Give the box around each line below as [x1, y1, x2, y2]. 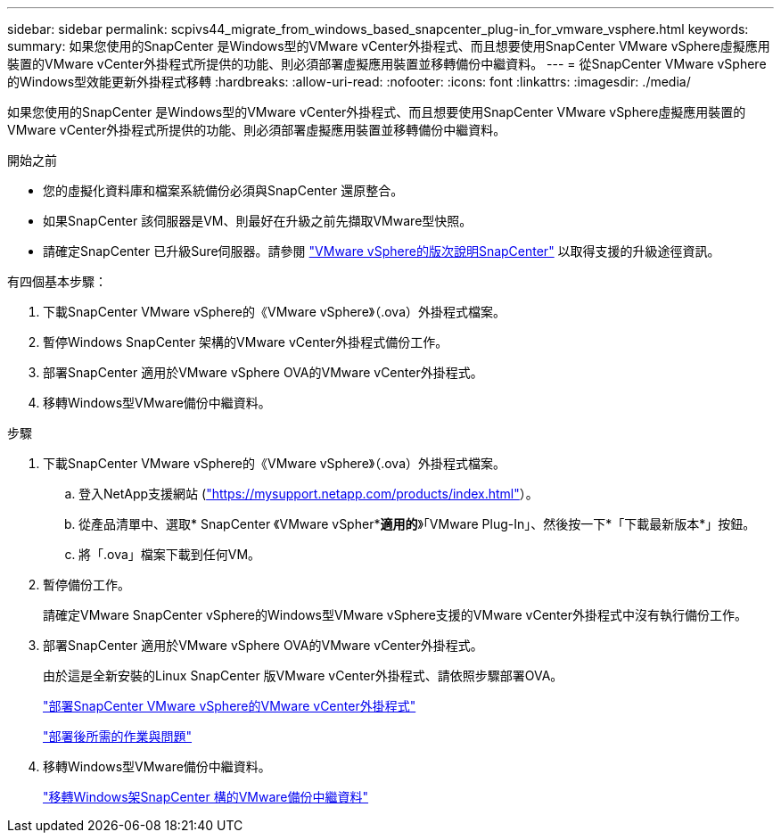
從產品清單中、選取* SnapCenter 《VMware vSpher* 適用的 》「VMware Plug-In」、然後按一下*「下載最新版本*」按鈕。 [78, 516, 756, 531]
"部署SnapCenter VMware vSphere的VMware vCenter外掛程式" [43, 698, 416, 713]
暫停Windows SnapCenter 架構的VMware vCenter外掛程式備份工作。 [43, 334, 448, 350]
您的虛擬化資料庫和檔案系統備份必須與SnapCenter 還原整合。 [43, 183, 404, 198]
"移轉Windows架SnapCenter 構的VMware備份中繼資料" [43, 789, 369, 804]
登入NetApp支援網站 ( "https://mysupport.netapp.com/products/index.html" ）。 [78, 486, 538, 501]
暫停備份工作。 [43, 577, 130, 592]
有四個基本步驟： [7, 274, 107, 289]
